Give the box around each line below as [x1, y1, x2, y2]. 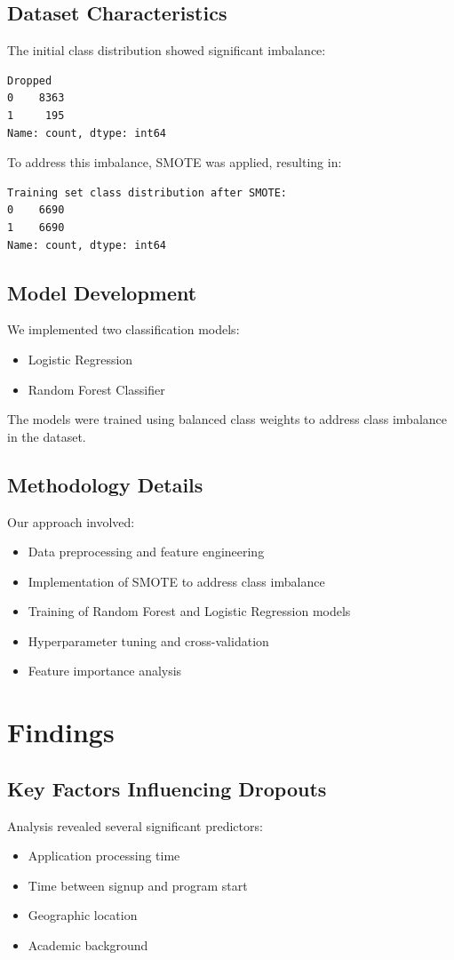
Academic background [28, 936, 148, 955]
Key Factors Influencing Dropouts [7, 774, 327, 802]
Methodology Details [7, 470, 203, 498]
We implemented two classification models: [7, 320, 240, 339]
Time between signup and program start [28, 876, 248, 894]
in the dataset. [7, 427, 86, 445]
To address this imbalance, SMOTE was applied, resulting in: [7, 153, 342, 172]
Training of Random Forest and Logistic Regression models [28, 602, 351, 620]
